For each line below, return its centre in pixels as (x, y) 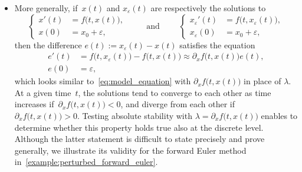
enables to (279, 116)
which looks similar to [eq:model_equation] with (103, 81)
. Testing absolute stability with (134, 116)
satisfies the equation (217, 44)
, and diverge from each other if (178, 104)
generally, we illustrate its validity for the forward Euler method (130, 150)
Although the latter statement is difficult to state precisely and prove (139, 139)
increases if (34, 104)
